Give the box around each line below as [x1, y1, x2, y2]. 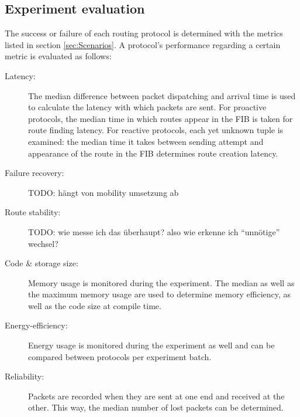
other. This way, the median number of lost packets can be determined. [28, 401, 284, 413]
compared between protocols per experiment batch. [28, 350, 212, 362]
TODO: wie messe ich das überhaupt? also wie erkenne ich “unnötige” [28, 225, 280, 238]
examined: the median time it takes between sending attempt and [28, 135, 264, 147]
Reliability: [5, 370, 44, 382]
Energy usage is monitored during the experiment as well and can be [28, 339, 275, 351]
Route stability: [5, 206, 61, 218]
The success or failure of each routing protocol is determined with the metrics [5, 27, 283, 39]
